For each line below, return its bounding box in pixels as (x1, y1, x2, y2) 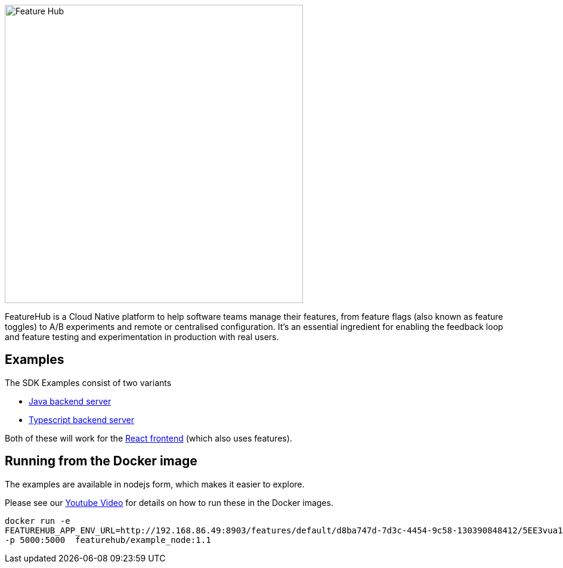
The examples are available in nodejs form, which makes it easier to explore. (5, 479, 305, 489)
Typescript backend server (29, 414, 134, 425)
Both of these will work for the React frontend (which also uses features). (5, 433, 292, 443)
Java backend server (29, 396, 112, 406)
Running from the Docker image (5, 453, 197, 469)
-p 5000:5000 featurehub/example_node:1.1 (5, 535, 211, 545)
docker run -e (5, 515, 70, 526)
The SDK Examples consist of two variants (5, 377, 172, 388)
